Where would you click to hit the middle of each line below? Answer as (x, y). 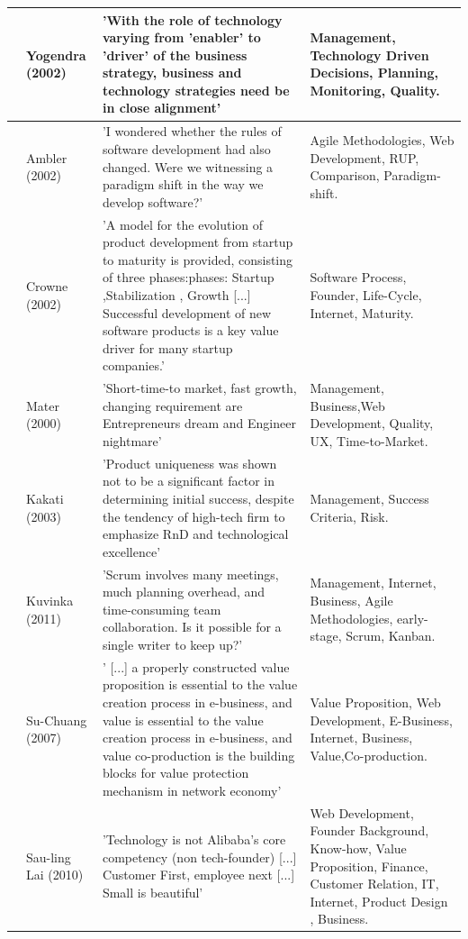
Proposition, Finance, (369, 866)
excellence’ (131, 551)
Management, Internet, (373, 583)
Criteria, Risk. (349, 516)
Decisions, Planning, (374, 73)
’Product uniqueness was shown (189, 463)
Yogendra (56, 55)
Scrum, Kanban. (391, 636)
